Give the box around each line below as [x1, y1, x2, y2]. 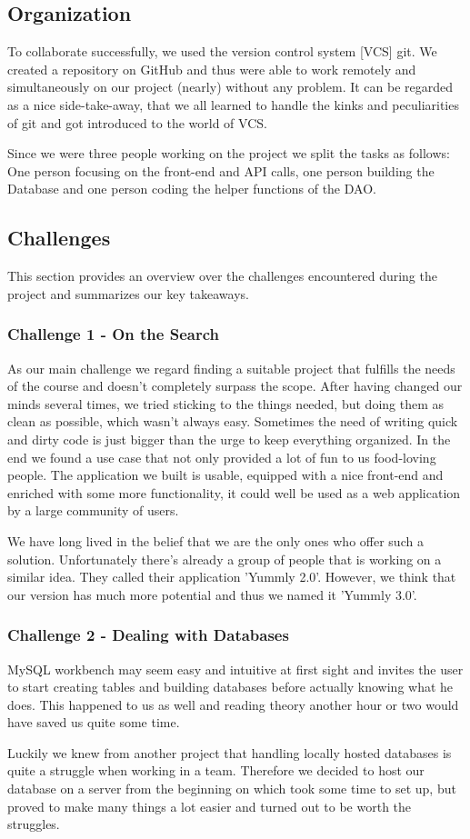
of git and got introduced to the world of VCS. [7, 113, 267, 132]
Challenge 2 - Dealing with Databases [7, 624, 289, 646]
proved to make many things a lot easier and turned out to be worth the [7, 796, 412, 815]
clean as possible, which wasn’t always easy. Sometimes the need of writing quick [7, 412, 458, 431]
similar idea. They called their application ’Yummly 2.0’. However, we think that [7, 567, 456, 586]
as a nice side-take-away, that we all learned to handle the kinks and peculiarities [7, 95, 459, 114]
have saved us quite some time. [7, 713, 180, 732]
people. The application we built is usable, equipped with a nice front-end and [7, 465, 444, 484]
